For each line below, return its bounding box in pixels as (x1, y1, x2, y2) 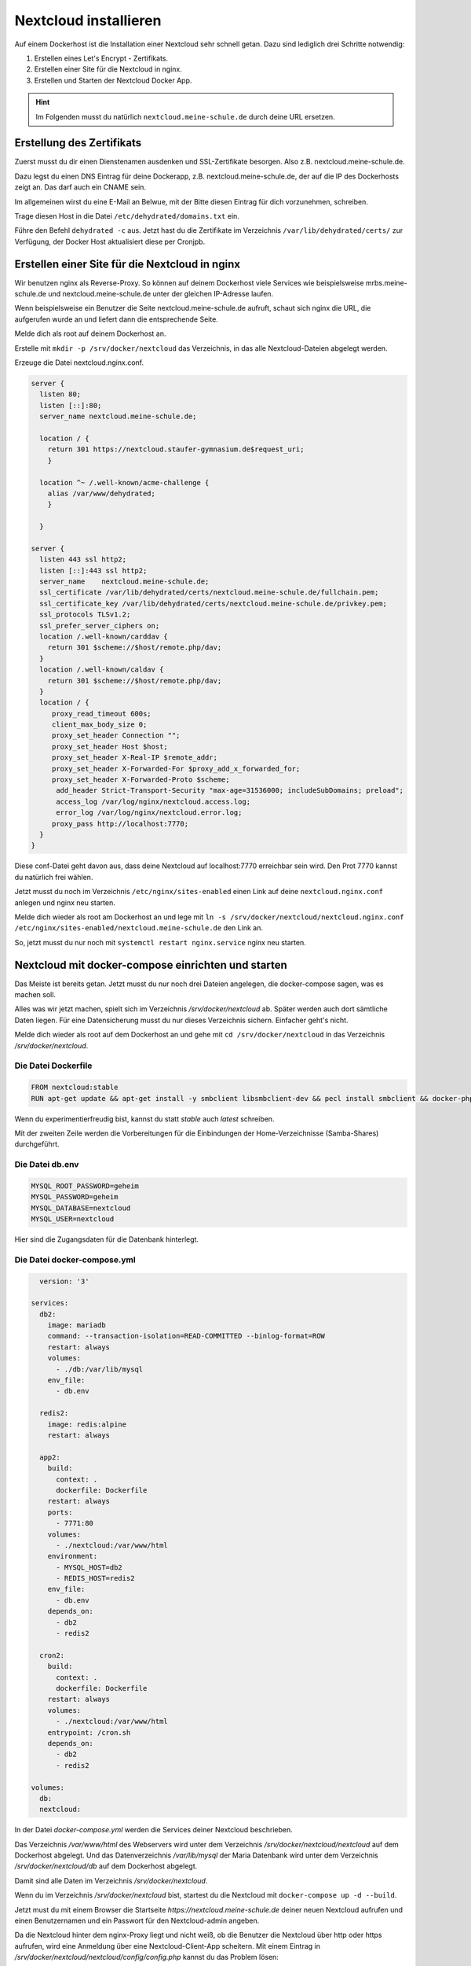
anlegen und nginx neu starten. (14, 897, 115, 908)
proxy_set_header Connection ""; (51, 731, 181, 740)
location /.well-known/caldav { (39, 665, 164, 674)
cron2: (39, 1651, 65, 1659)
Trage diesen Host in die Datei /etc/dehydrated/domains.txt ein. (14, 211, 239, 220)
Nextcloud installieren (14, 12, 162, 29)
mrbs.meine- (365, 278, 407, 287)
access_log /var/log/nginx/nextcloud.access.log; (56, 797, 251, 806)
